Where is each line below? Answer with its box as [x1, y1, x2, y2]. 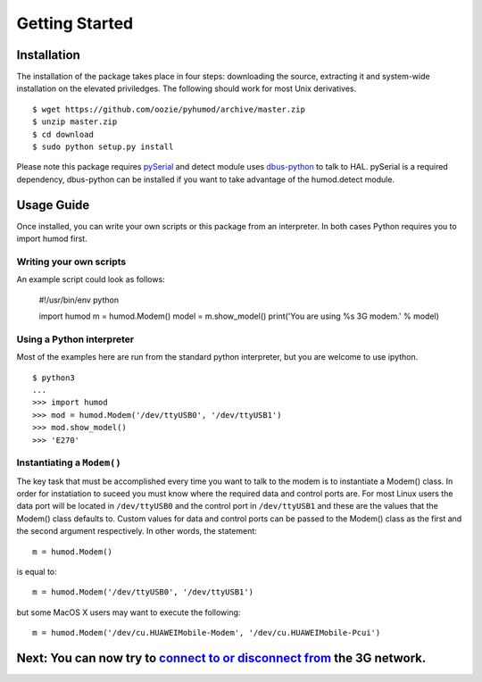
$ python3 [32, 372, 75, 383]
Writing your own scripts [16, 255, 127, 268]
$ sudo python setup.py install [32, 142, 174, 152]
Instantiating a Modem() [16, 456, 121, 469]
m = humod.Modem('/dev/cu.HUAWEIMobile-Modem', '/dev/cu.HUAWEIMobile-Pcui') [32, 628, 381, 638]
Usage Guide [16, 197, 90, 212]
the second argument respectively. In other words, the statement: [16, 526, 258, 536]
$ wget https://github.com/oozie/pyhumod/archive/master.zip [32, 104, 305, 114]
